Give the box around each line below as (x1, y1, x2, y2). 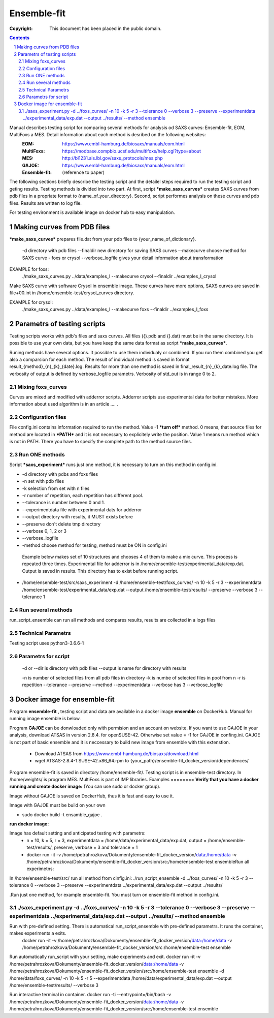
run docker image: (9, 821, 49, 827)
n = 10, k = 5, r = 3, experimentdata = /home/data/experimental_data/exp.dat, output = (26, 837, 207, 843)
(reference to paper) (62, 169, 105, 175)
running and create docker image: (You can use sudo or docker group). (9, 783, 161, 790)
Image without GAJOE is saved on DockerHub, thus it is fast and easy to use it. (9, 793, 175, 799)
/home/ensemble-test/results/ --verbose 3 (9, 982, 99, 989)
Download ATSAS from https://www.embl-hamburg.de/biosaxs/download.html (35, 750, 199, 757)
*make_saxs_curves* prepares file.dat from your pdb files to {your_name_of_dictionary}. (9, 236, 196, 242)
